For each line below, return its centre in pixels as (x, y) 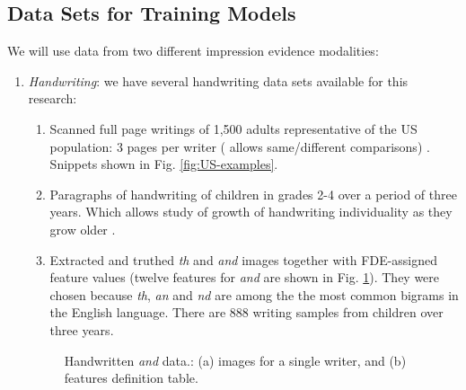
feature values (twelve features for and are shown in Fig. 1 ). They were (245, 277)
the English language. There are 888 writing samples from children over (246, 312)
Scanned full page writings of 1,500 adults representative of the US (233, 128)
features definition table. (131, 378)
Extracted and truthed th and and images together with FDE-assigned (244, 259)
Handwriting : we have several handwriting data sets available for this (218, 80)
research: (53, 98)
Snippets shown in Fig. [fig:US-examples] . (164, 164)
